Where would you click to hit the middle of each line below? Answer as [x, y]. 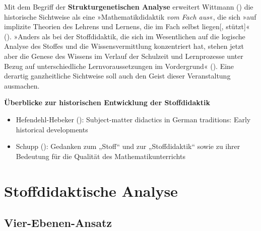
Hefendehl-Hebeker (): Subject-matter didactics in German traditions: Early [133, 119]
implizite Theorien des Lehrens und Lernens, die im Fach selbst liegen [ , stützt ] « [127, 26]
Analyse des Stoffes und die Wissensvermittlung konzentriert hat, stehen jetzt [124, 46]
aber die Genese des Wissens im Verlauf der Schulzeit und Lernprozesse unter [124, 56]
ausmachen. [22, 85]
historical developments [52, 129]
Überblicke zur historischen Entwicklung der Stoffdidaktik [107, 102]
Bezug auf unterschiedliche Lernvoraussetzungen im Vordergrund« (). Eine [119, 66]
